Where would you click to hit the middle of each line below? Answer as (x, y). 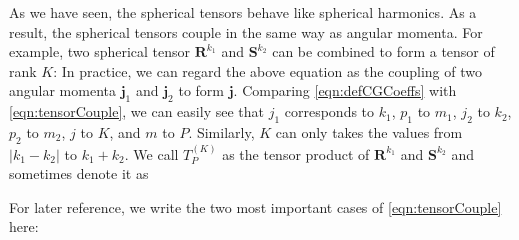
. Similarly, (221, 131)
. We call (151, 153)
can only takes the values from (369, 131)
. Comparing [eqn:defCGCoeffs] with (345, 90)
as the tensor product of (296, 153)
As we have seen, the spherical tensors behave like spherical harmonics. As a (243, 12)
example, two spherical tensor (100, 51)
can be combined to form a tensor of (383, 51)
